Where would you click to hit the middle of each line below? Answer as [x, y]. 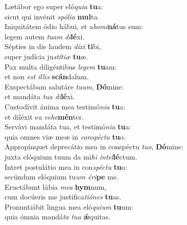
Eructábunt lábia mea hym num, [55, 186]
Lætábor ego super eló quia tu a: [54, 6]
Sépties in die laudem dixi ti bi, [53, 46]
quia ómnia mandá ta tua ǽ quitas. [58, 217]
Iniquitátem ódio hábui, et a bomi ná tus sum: [74, 26]
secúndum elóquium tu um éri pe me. [62, 177]
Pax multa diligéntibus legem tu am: [61, 66]
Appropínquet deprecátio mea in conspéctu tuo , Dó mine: [94, 147]
